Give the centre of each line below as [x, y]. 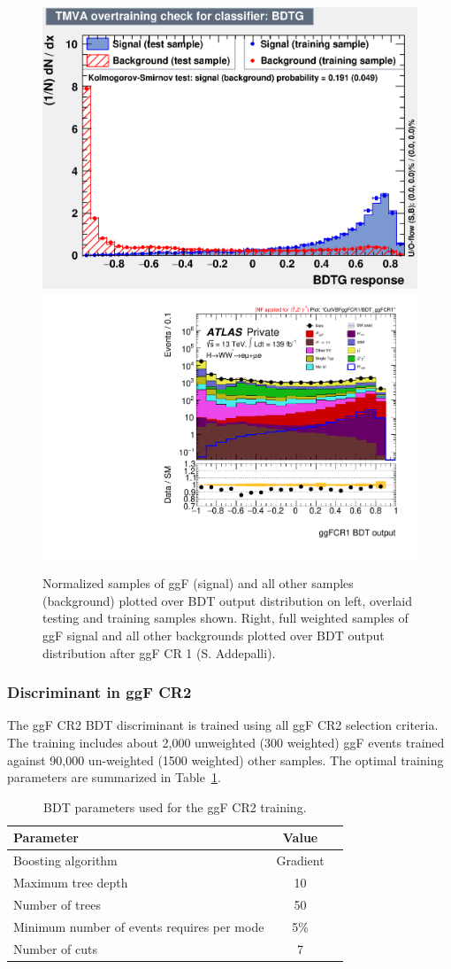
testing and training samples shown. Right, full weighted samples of [225, 618]
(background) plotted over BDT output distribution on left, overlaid [227, 600]
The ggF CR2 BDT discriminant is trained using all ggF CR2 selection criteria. [223, 725]
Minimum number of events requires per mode [139, 926]
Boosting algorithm [65, 860]
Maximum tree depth [71, 882]
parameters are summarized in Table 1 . [114, 777]
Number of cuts [56, 948]
